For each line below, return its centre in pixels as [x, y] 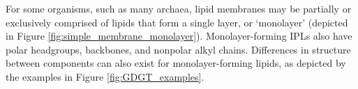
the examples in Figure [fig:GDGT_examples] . [105, 76]
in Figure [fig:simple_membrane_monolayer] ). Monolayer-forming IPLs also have [179, 36]
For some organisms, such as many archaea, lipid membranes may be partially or [179, 8]
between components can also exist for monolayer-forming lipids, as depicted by [176, 63]
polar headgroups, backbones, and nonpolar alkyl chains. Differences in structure [178, 49]
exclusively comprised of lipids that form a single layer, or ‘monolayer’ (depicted [177, 22]
